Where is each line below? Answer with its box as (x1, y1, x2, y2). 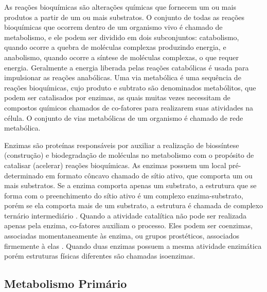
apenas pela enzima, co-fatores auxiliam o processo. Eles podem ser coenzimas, (4, 220, 253, 231)
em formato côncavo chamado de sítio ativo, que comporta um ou (45, 170, 253, 180)
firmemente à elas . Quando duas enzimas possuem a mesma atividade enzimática (4, 240, 262, 251)
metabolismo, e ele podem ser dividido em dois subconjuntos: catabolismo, (4, 31, 239, 42)
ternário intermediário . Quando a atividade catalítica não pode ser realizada (4, 210, 246, 221)
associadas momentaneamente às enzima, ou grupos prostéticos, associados (4, 230, 239, 241)
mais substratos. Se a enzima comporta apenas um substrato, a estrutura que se (4, 180, 257, 191)
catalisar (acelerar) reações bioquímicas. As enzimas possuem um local (4, 159, 226, 170)
